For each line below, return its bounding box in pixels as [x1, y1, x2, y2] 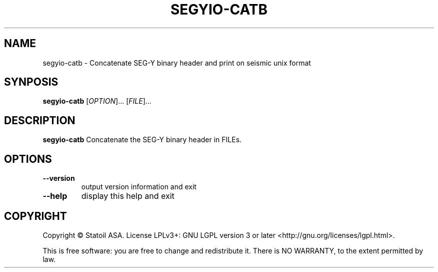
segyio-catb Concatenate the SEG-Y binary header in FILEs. [42, 135, 242, 144]
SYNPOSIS [4, 76, 58, 89]
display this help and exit [81, 191, 174, 201]
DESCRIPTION [4, 114, 75, 127]
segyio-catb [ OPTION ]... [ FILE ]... [42, 97, 151, 106]
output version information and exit [81, 182, 196, 191]
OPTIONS [4, 152, 52, 165]
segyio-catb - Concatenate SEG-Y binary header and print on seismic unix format [42, 58, 311, 67]
